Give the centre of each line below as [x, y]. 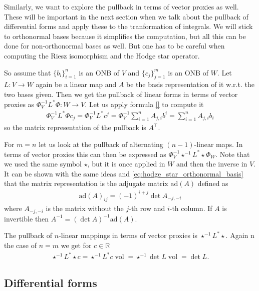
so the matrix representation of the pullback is [75, 127]
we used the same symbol [43, 164]
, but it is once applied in [126, 164]
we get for [76, 245]
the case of [21, 245]
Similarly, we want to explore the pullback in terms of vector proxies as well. [121, 6]
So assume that [28, 72]
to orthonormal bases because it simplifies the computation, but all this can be [125, 36]
